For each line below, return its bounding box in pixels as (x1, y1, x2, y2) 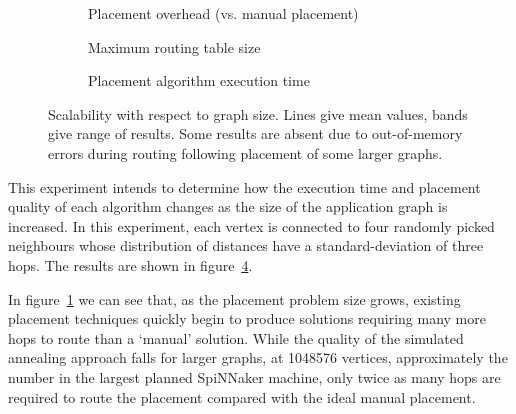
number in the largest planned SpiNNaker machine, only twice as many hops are (8, 366, 501, 387)
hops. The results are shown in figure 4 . (8, 254, 253, 275)
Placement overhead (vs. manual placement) (88, 3, 359, 23)
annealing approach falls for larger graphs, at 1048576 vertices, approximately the (8, 347, 508, 368)
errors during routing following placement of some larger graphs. (48, 142, 443, 163)
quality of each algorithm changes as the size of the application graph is (8, 196, 448, 217)
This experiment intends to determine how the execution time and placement (8, 176, 481, 197)
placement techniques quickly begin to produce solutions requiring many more (8, 308, 486, 329)
